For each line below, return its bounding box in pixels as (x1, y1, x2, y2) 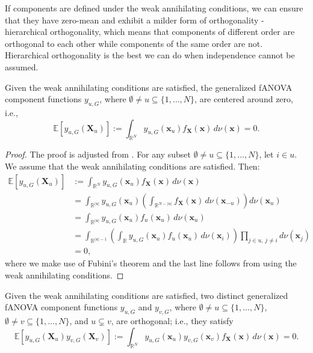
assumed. (5, 60, 39, 73)
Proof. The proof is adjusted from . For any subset (5, 148, 191, 161)
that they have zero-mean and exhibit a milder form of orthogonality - (5, 13, 264, 26)
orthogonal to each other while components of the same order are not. (5, 37, 263, 49)
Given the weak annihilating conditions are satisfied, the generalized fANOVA (5, 81, 293, 93)
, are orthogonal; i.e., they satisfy (111, 315, 234, 327)
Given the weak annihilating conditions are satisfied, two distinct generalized (5, 289, 288, 301)
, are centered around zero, (194, 93, 293, 105)
